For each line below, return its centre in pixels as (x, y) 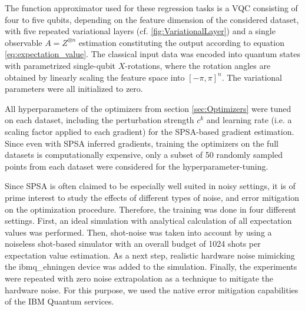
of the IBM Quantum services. (59, 301)
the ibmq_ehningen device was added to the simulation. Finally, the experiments (151, 267)
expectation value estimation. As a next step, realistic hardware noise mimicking (150, 255)
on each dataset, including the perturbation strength (100, 120)
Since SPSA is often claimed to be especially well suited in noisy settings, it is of (150, 186)
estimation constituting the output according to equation (181, 42)
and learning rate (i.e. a (249, 120)
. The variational (252, 77)
